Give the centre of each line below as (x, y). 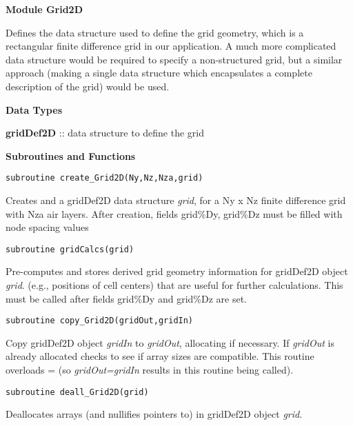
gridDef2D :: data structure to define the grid (105, 133)
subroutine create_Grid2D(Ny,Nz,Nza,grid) (104, 178)
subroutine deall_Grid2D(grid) (77, 392)
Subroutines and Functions (71, 155)
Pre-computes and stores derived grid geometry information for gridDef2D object (177, 271)
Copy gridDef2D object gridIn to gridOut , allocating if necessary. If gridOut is (170, 342)
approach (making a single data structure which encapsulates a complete (159, 73)
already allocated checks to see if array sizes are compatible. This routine (160, 356)
